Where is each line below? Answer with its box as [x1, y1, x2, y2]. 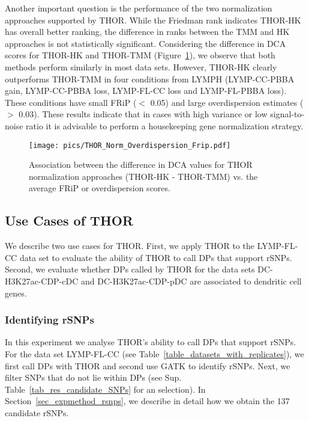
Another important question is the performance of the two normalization [5, 2, 272, 14]
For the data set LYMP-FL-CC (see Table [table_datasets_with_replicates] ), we [5, 347, 304, 360]
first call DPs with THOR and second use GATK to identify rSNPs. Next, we [5, 359, 290, 372]
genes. [5, 286, 27, 299]
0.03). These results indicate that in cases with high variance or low [19, 108, 268, 120]
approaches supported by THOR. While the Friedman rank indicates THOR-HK [5, 13, 301, 26]
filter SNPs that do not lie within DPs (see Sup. [5, 371, 182, 384]
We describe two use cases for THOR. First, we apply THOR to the [5, 239, 254, 252]
